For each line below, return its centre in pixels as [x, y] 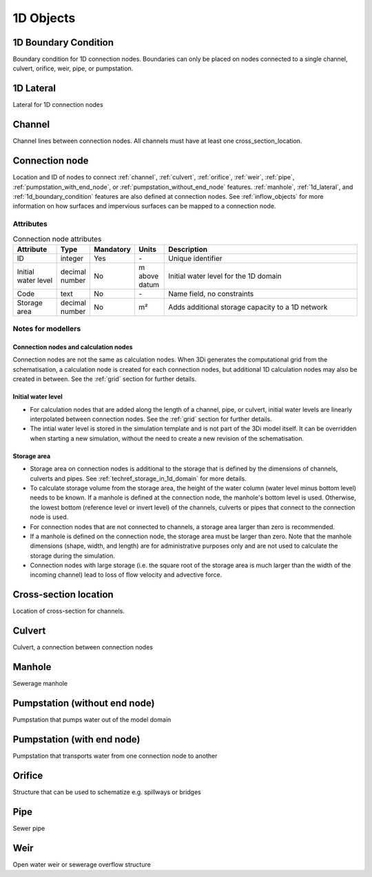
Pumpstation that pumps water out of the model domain [92, 720]
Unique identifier [195, 258]
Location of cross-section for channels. [69, 611]
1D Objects [44, 18]
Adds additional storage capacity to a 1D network [248, 307]
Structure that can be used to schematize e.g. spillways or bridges [107, 792]
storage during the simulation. [72, 555]
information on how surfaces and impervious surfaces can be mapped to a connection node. [144, 206]
